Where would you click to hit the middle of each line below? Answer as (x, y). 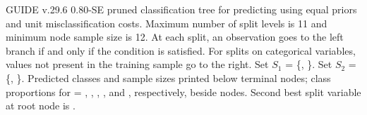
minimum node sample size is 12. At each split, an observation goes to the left (175, 37)
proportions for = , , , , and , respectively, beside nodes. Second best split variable (183, 92)
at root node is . (41, 106)
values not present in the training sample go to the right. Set (137, 64)
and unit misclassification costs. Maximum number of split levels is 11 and (167, 23)
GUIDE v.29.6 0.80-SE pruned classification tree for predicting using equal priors (181, 9)
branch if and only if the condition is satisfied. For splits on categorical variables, (181, 50)
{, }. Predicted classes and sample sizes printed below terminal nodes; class (168, 77)
